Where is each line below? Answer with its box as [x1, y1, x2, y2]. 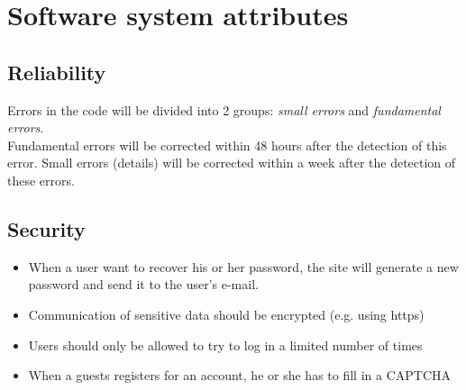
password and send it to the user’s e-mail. [28, 275, 259, 294]
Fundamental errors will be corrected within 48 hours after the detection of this [7, 135, 447, 154]
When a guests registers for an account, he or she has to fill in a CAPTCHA [28, 366, 452, 385]
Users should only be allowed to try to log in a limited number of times [28, 335, 423, 354]
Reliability [7, 58, 106, 86]
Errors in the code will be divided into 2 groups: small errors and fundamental [7, 100, 441, 119]
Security [7, 214, 86, 242]
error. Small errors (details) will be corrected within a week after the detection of [7, 153, 456, 172]
